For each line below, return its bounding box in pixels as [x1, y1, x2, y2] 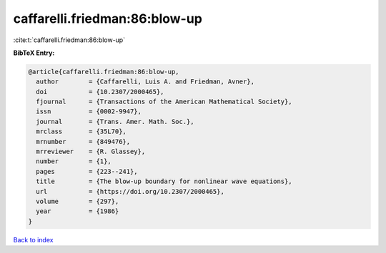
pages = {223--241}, [36, 167, 139, 175]
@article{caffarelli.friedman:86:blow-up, [28, 68, 179, 76]
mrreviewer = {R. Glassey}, [36, 148, 146, 156]
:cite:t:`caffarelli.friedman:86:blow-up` [13, 36, 125, 44]
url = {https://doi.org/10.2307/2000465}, [36, 187, 224, 195]
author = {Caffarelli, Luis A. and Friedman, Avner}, [36, 78, 255, 86]
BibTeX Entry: [13, 48, 55, 57]
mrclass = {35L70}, [36, 128, 127, 135]
